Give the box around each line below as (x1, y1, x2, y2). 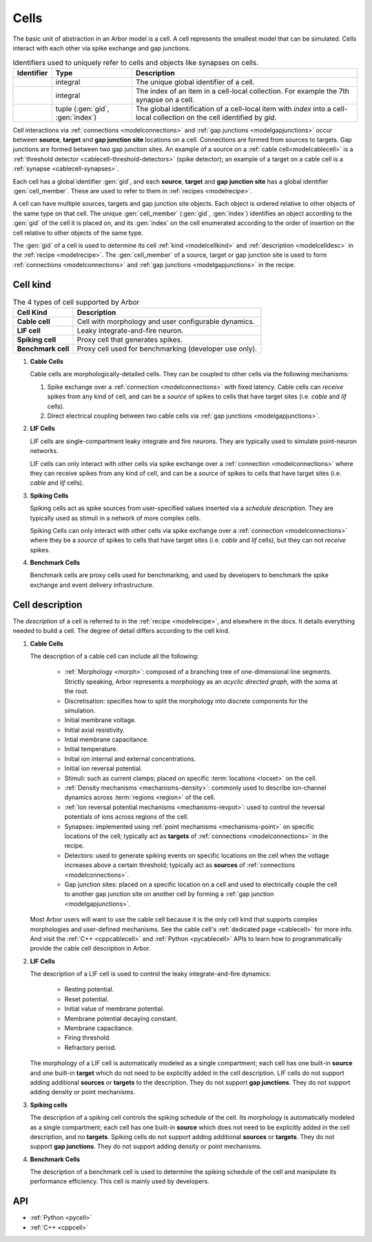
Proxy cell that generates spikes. (76, 335, 183, 345)
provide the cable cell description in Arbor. (30, 944, 151, 953)
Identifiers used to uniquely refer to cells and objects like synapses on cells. (12, 57, 259, 67)
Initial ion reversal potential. (64, 764, 143, 773)
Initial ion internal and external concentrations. (64, 755, 196, 763)
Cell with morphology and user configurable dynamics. (76, 317, 255, 327)
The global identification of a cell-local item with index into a (135, 104, 331, 113)
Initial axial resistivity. (64, 726, 125, 734)
